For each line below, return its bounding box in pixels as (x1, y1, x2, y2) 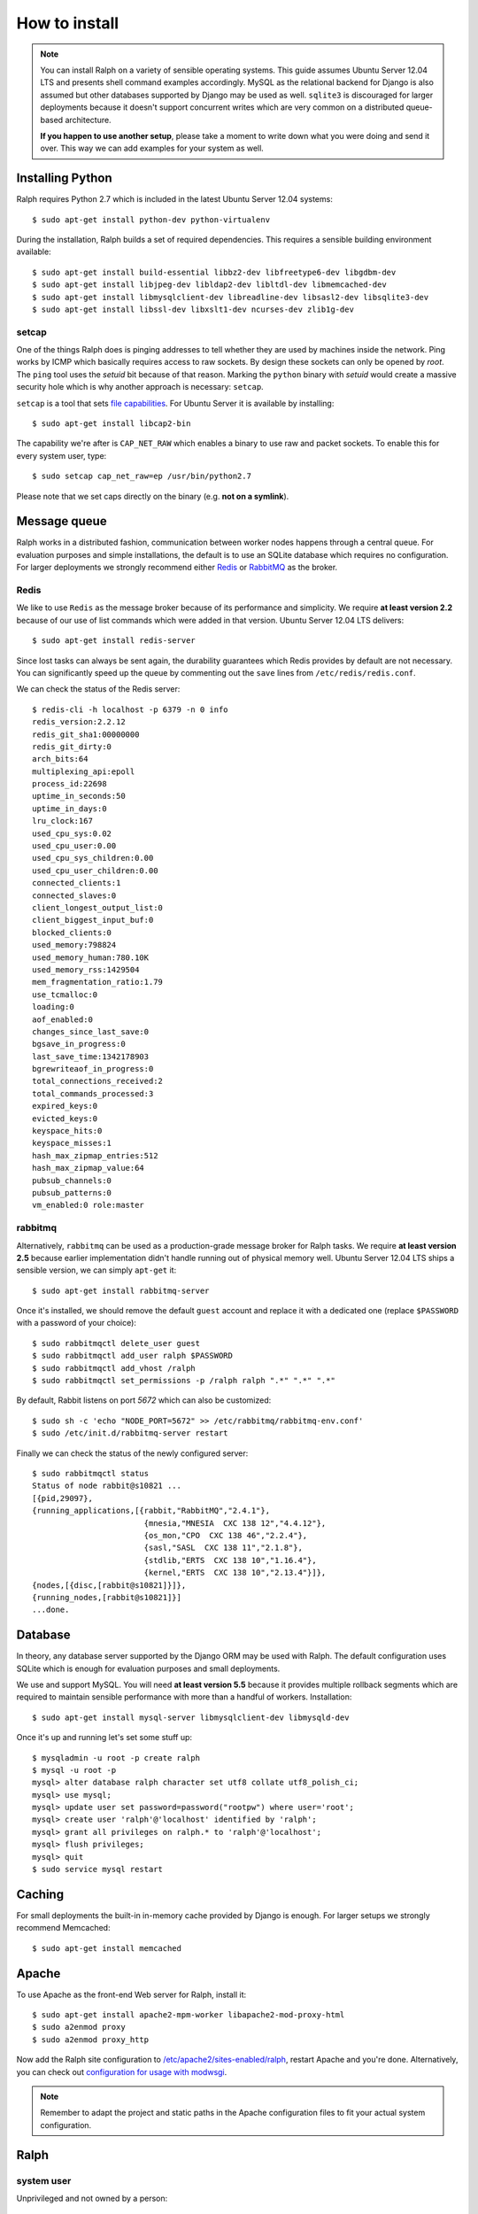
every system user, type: (16, 450, 107, 461)
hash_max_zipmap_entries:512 (32, 1150, 158, 1160)
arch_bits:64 (32, 754, 89, 764)
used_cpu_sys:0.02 (32, 828, 112, 839)
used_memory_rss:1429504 (32, 964, 140, 974)
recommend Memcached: (16, 1923, 111, 1933)
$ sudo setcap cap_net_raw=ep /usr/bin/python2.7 (32, 471, 252, 482)
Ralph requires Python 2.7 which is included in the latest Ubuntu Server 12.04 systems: (16, 194, 334, 205)
